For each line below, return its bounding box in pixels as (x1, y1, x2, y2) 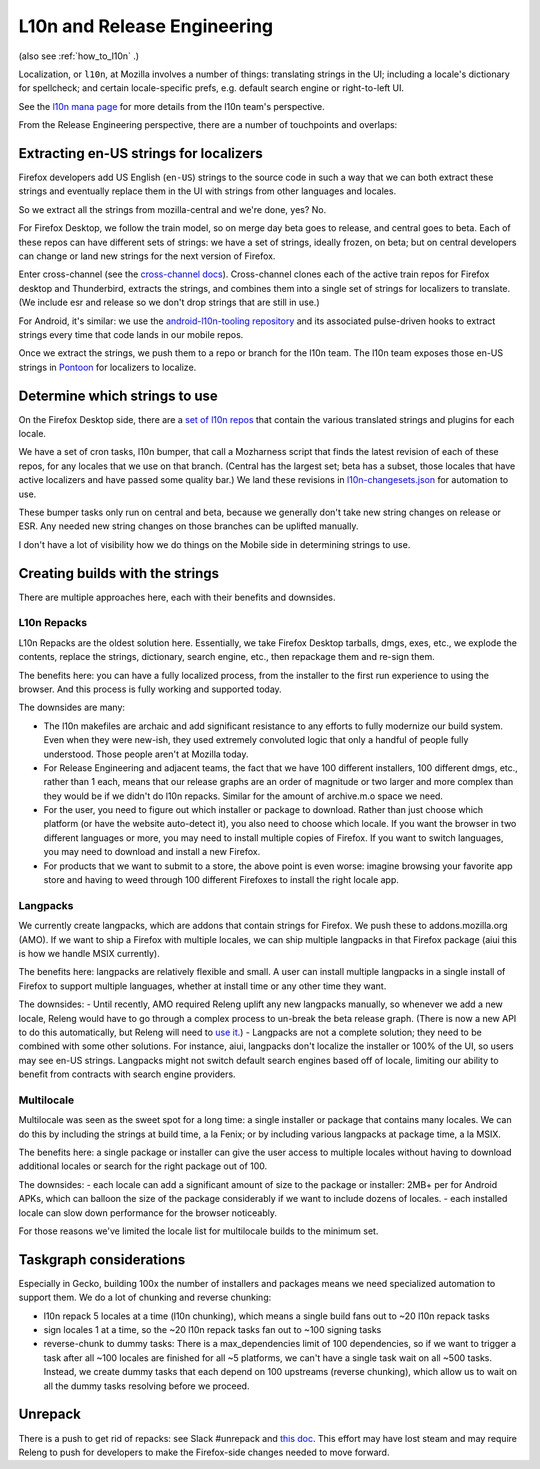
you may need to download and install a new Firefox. (43, 846, 261, 858)
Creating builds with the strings (18, 565, 220, 582)
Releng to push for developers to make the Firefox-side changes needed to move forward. (18, 1446, 390, 1458)
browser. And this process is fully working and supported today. (18, 683, 282, 695)
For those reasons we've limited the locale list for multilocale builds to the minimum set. (18, 1225, 379, 1237)
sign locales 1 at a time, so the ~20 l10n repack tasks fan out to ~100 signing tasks (43, 1324, 382, 1336)
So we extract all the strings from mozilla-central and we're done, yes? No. (18, 203, 327, 215)
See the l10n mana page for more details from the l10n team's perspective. (18, 100, 325, 112)
